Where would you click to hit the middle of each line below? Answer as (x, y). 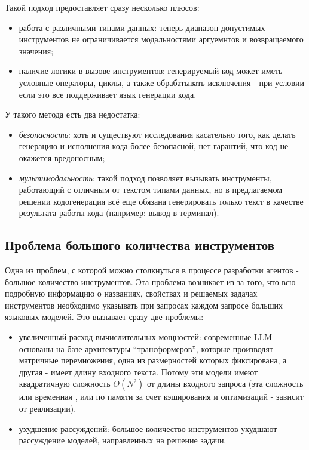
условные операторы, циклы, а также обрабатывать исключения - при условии (161, 82)
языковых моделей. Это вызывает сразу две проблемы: (104, 317)
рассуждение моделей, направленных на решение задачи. (123, 440)
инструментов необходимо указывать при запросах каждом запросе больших (144, 305)
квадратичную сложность (65, 383)
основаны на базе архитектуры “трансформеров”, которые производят (146, 348)
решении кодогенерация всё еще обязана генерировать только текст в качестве (161, 201)
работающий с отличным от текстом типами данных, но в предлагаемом (151, 189)
